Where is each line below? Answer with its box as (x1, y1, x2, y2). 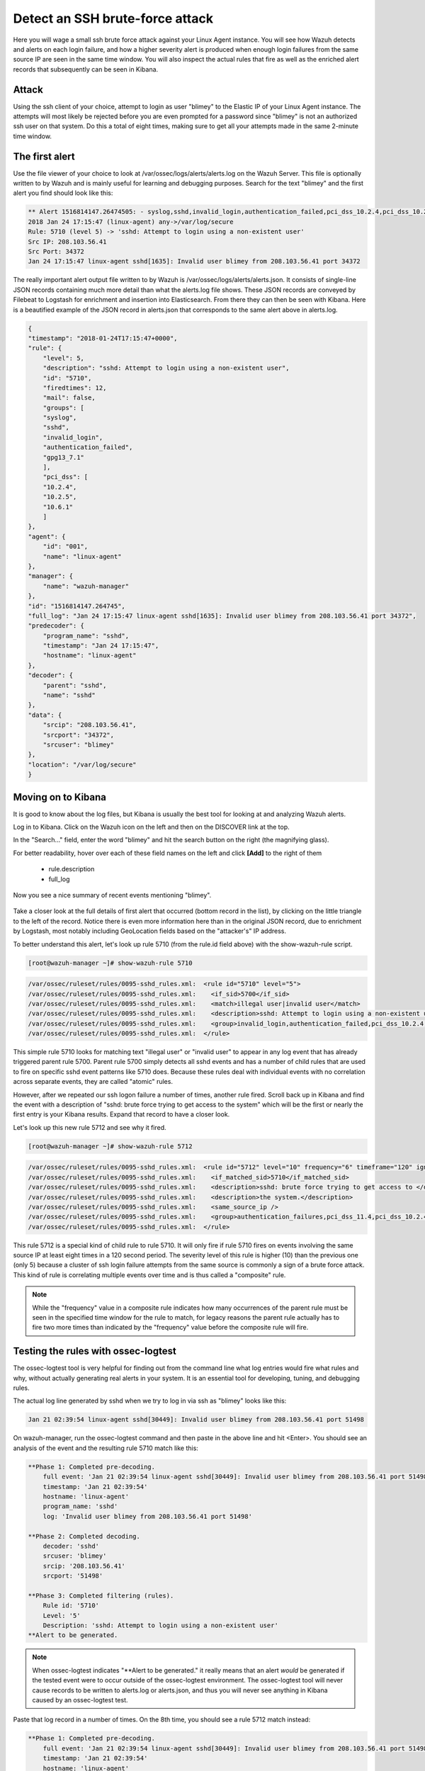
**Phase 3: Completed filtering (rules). (28, 1591, 174, 1600)
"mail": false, (42, 394, 96, 402)
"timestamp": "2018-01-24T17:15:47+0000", (28, 334, 178, 342)
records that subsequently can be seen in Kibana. (13, 64, 159, 74)
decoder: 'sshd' (42, 1541, 99, 1550)
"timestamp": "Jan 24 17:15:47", (42, 642, 159, 650)
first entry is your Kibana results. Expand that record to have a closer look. (13, 1110, 230, 1119)
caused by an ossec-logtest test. (32, 1696, 128, 1704)
